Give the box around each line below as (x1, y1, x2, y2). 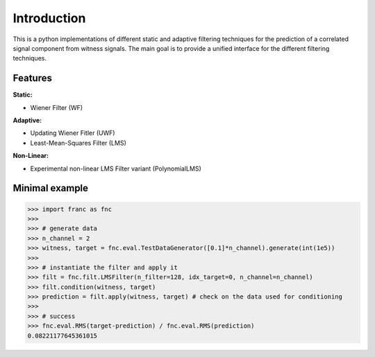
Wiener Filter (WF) (30, 103, 83, 111)
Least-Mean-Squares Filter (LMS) (30, 138, 126, 147)
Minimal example (12, 182, 89, 194)
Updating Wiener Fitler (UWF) (30, 129, 115, 137)
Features (12, 72, 52, 84)
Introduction (12, 10, 86, 26)
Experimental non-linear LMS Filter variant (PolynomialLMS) (30, 164, 201, 173)
